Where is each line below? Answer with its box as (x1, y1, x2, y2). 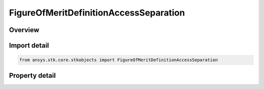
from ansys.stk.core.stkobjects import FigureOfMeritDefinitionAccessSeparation (19, 57, 218, 63)
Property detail (9, 71, 56, 80)
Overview (9, 26, 40, 34)
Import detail (9, 41, 49, 50)
